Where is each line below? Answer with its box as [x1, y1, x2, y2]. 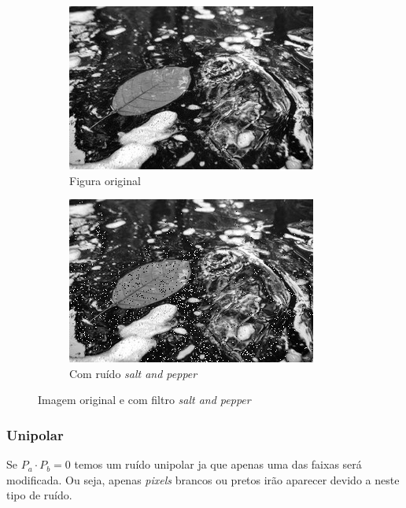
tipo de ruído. [6, 487, 72, 503]
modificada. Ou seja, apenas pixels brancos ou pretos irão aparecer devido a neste [6, 471, 400, 488]
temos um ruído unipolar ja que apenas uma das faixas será [74, 456, 362, 473]
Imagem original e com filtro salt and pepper [38, 391, 251, 408]
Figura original [69, 172, 141, 188]
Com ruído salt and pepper [69, 365, 197, 381]
